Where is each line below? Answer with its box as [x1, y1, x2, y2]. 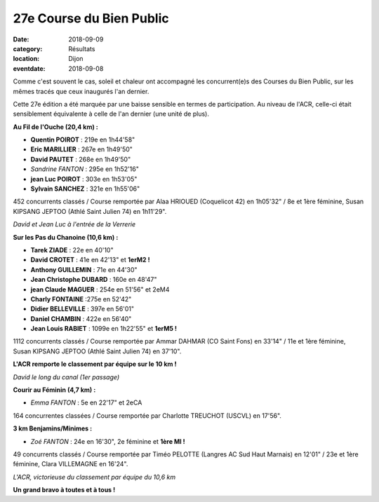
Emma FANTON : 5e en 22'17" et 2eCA [30, 398, 142, 407]
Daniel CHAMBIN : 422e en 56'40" [30, 314, 132, 323]
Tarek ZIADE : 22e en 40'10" [30, 245, 114, 254]
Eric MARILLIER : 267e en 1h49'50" [30, 145, 133, 154]
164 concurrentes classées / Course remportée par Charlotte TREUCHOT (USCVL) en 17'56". [13, 411, 282, 420]
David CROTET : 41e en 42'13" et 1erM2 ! [30, 256, 150, 264]
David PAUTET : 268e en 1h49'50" [30, 155, 131, 163]
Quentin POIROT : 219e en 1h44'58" [30, 135, 135, 144]
